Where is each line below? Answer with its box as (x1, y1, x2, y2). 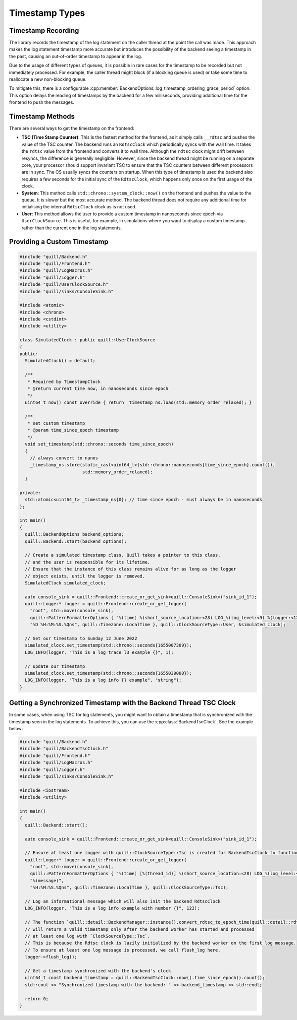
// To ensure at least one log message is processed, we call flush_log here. (25, 947, 221, 953)
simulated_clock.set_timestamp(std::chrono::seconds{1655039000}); (25, 670, 192, 676)
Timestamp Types (9, 7, 85, 18)
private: (19, 490, 41, 496)
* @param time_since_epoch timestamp (27, 427, 119, 433)
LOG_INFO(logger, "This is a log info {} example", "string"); (25, 677, 182, 683)
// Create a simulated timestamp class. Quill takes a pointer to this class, (25, 552, 221, 558)
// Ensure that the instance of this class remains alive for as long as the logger (25, 566, 237, 572)
